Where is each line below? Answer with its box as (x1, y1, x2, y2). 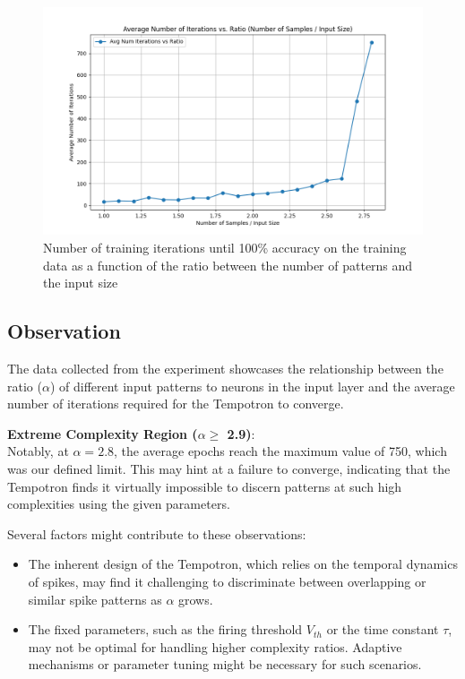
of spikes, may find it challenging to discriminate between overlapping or (28, 572, 426, 590)
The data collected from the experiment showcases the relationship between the (7, 358, 443, 377)
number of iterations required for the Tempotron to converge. (7, 394, 344, 413)
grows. (178, 589, 213, 608)
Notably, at (7, 442, 69, 460)
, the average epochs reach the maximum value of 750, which (114, 442, 447, 460)
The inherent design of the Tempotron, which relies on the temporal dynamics (28, 554, 458, 573)
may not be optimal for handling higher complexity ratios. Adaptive (28, 637, 402, 656)
